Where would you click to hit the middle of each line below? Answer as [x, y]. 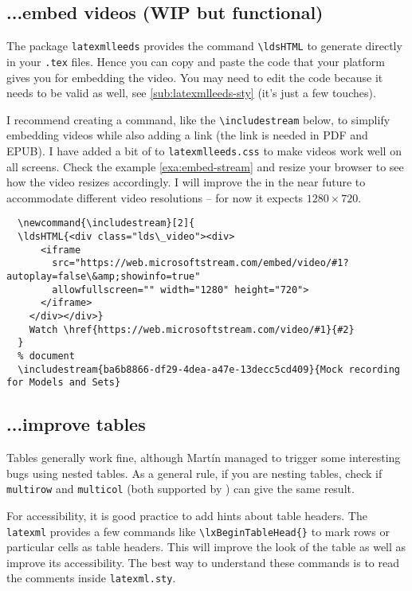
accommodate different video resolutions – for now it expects [155, 197]
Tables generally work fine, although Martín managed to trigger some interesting [204, 458]
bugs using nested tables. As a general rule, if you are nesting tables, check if [194, 473]
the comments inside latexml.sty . [91, 578]
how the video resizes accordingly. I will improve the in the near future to [186, 182]
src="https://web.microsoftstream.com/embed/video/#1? [200, 263]
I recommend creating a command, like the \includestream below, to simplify [198, 119]
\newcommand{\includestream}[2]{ [106, 223]
